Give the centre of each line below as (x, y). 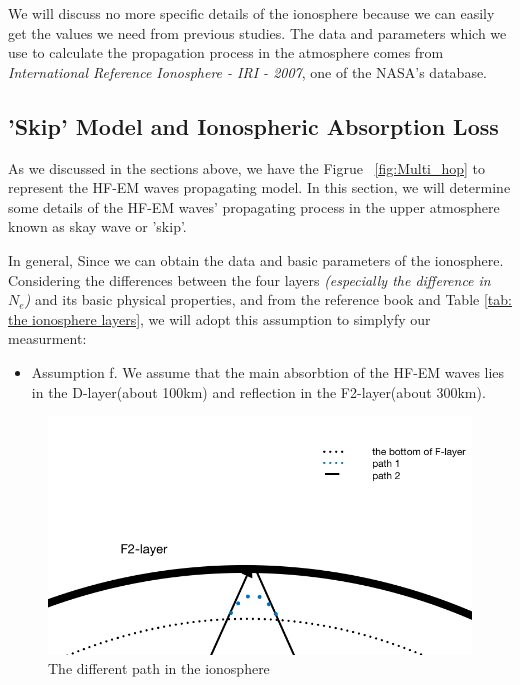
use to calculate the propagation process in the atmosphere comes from (226, 52)
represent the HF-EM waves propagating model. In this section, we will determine (259, 187)
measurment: (47, 338)
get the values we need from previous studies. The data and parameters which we (257, 32)
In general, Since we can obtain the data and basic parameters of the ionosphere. (256, 259)
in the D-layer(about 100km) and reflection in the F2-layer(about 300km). (258, 391)
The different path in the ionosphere (159, 668)
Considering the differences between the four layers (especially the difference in (249, 279)
